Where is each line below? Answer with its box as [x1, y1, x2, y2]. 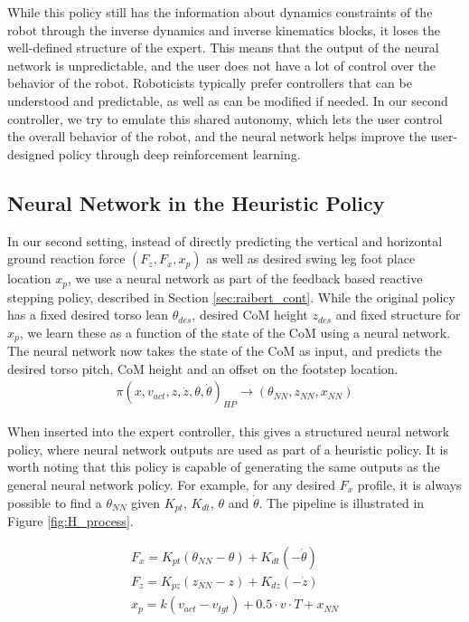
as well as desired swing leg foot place [206, 249, 416, 268]
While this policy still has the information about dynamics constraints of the [7, 3, 433, 21]
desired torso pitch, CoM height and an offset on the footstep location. [7, 359, 399, 378]
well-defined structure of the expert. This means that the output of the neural [7, 38, 439, 57]
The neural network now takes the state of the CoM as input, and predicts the [7, 341, 443, 360]
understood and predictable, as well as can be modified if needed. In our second [7, 91, 448, 110]
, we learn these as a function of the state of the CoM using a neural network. [19, 322, 451, 341]
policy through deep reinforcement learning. [58, 144, 301, 163]
